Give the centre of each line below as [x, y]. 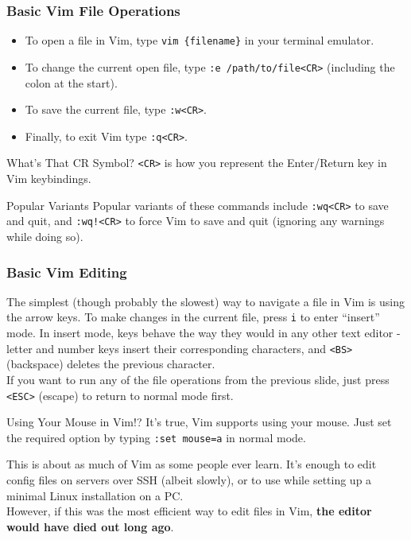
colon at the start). [71, 82]
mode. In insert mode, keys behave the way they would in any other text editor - [204, 333]
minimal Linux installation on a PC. [95, 495]
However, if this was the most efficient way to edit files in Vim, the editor [189, 511]
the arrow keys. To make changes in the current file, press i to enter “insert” [193, 317]
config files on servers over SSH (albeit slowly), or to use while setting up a [189, 480]
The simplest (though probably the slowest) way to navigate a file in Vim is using [205, 301]
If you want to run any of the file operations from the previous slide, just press [198, 379]
